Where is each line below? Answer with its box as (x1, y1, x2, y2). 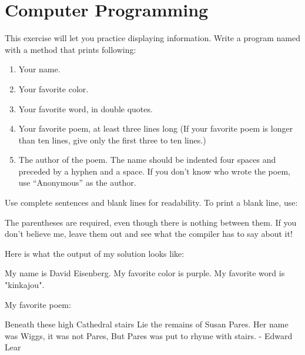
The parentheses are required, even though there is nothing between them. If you (5, 216, 297, 228)
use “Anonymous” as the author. (18, 176, 136, 189)
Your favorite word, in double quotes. (18, 102, 153, 115)
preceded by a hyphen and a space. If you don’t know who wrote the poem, (18, 165, 290, 177)
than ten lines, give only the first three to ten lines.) (18, 133, 206, 146)
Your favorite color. (18, 82, 89, 95)
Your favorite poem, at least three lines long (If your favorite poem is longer (18, 122, 293, 135)
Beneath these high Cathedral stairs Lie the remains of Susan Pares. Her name (5, 318, 289, 330)
